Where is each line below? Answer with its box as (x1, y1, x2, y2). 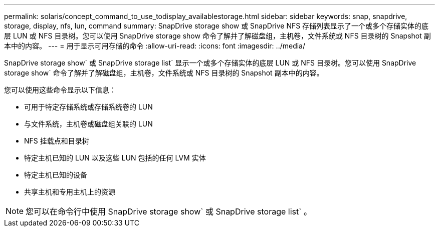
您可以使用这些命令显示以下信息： (4, 85, 116, 94)
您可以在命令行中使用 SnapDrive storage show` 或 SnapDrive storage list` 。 (26, 206, 312, 216)
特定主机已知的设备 (24, 170, 87, 179)
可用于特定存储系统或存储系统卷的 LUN (24, 102, 153, 111)
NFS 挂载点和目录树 (24, 136, 89, 145)
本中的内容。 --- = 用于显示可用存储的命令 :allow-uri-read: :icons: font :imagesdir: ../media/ (4, 41, 306, 50)
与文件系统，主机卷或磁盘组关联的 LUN (24, 119, 153, 128)
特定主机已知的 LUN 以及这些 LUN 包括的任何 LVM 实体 (24, 153, 206, 162)
